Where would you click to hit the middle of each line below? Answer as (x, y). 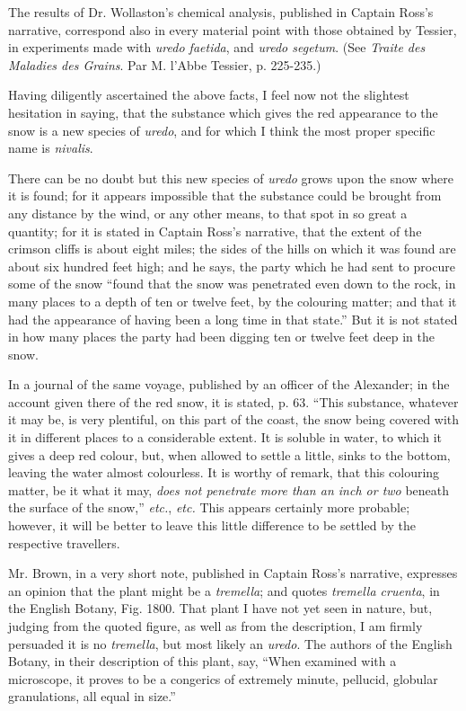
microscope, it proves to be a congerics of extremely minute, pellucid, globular (223, 678)
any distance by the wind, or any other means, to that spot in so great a (208, 213)
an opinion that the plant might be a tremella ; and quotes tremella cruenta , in (224, 590)
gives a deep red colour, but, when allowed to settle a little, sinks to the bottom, (229, 454)
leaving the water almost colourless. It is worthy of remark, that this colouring (224, 472)
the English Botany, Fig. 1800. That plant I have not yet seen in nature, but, (220, 608)
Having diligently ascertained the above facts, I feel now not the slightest (209, 95)
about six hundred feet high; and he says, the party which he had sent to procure (232, 266)
